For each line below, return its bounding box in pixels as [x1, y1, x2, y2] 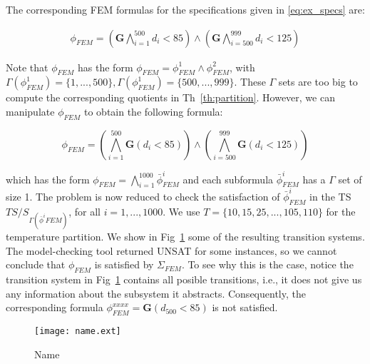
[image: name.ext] [34, 326, 121, 336]
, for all [68, 203, 101, 218]
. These [234, 74, 266, 89]
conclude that [6, 257, 66, 272]
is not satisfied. [212, 300, 278, 315]
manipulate [6, 104, 55, 119]
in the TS [309, 189, 351, 204]
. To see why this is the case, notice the [181, 257, 354, 272]
